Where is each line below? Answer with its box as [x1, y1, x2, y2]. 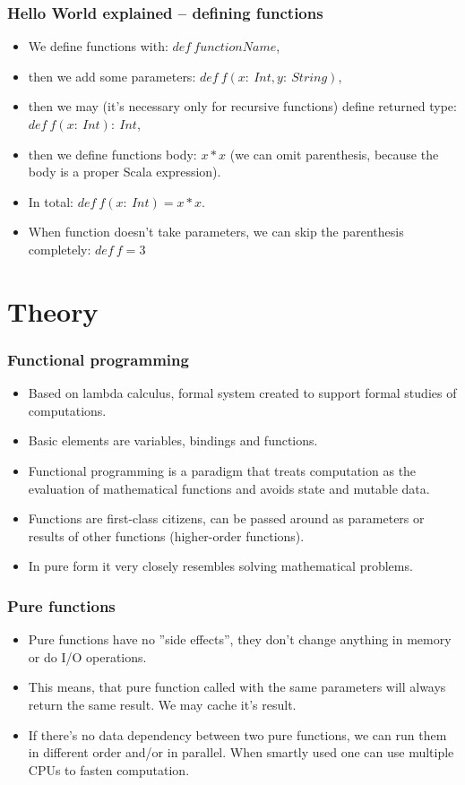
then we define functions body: [28, 144, 197, 163]
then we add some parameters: [28, 66, 196, 85]
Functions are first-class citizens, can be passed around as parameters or [28, 509, 425, 528]
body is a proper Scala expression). [28, 162, 221, 181]
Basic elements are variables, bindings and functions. [28, 431, 318, 450]
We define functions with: [28, 37, 168, 56]
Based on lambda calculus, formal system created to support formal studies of [28, 384, 457, 402]
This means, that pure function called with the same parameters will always [28, 677, 446, 696]
